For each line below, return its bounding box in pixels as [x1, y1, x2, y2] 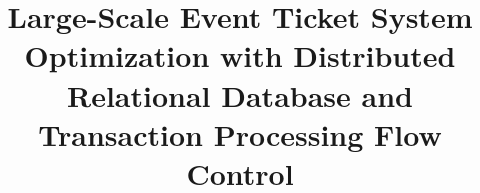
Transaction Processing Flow [38, 113, 442, 154]
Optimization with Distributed [24, 35, 456, 76]
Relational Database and [67, 74, 413, 115]
